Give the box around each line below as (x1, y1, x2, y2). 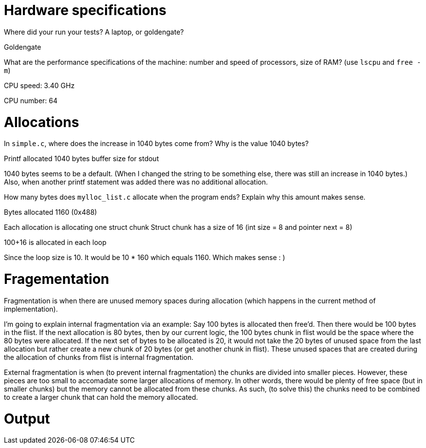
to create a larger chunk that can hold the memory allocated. (4, 392, 198, 401)
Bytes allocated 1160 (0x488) (4, 208, 97, 217)
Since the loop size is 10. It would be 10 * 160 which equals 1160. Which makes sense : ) (4, 253, 285, 262)
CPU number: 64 (4, 96, 58, 105)
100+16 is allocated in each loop (4, 238, 107, 247)
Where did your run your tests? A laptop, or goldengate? (4, 27, 184, 36)
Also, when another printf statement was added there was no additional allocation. (4, 178, 268, 187)
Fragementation (4, 271, 110, 287)
